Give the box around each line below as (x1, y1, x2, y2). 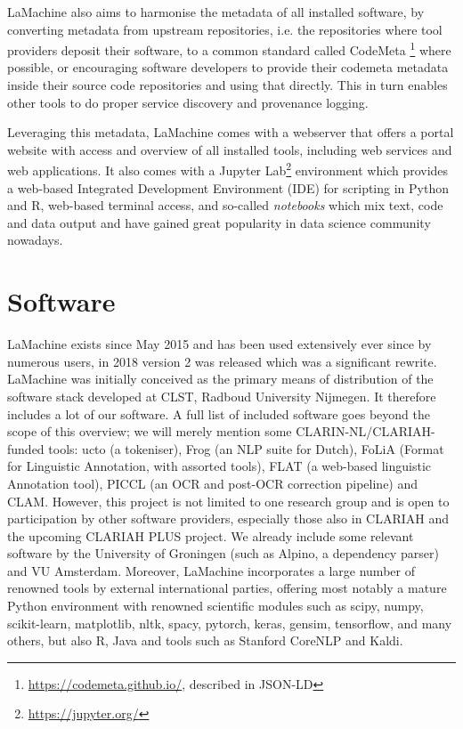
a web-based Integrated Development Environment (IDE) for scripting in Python (7, 178, 449, 197)
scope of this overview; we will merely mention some (7, 422, 292, 441)
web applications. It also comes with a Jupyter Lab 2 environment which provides (7, 158, 449, 180)
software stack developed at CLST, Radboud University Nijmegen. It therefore (7, 386, 436, 405)
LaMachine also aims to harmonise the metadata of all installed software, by (7, 3, 425, 20)
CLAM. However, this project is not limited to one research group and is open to (7, 491, 450, 510)
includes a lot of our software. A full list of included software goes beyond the (7, 404, 430, 423)
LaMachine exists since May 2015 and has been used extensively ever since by (7, 335, 432, 353)
